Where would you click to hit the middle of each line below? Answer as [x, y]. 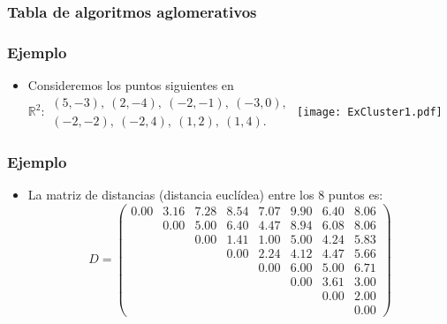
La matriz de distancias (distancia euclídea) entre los [171, 194]
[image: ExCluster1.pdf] [370, 113]
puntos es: [356, 194]
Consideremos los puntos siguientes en [131, 85]
